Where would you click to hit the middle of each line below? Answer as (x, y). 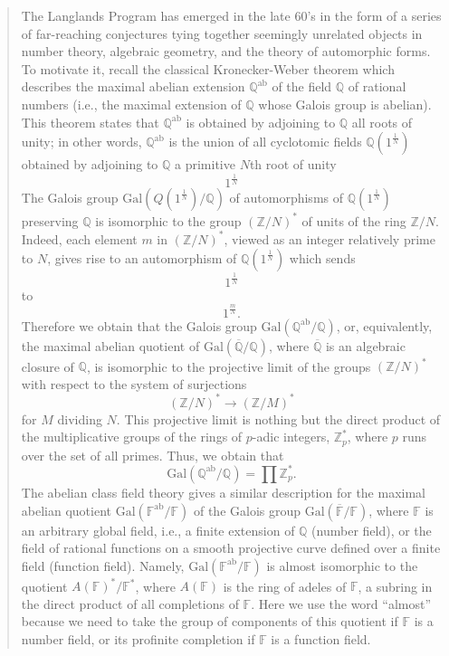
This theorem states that (90, 122)
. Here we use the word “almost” (341, 603)
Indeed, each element (79, 238)
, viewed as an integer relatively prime (330, 238)
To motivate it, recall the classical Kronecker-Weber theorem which (208, 68)
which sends (322, 258)
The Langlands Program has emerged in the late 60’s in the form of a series (231, 15)
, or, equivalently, (384, 325)
